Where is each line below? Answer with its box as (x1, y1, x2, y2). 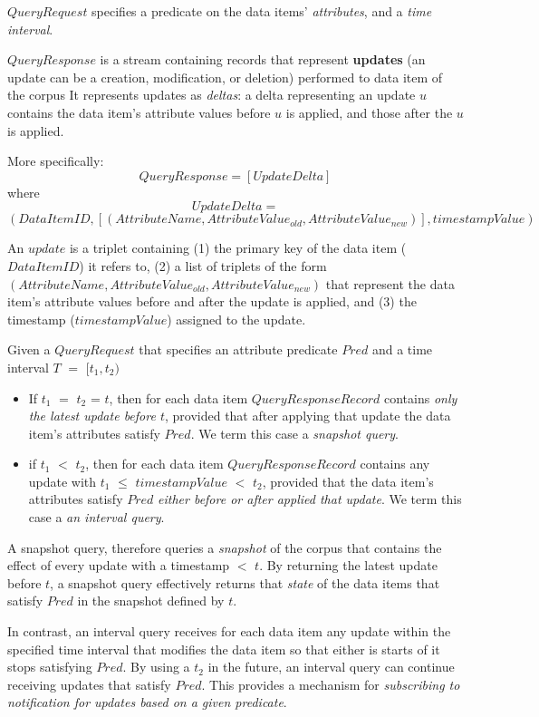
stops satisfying (7, 657, 92, 676)
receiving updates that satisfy (7, 674, 171, 693)
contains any (360, 454, 430, 473)
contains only (383, 388, 457, 407)
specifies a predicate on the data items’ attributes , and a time (91, 2, 432, 20)
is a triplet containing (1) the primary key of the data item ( (69, 238, 407, 257)
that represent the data (325, 274, 455, 293)
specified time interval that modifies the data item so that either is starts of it (7, 639, 440, 658)
